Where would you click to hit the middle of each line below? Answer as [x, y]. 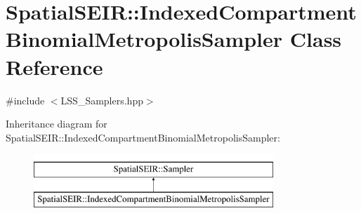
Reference [54, 66]
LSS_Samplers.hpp [102, 100]
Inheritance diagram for [57, 124]
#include [25, 100]
